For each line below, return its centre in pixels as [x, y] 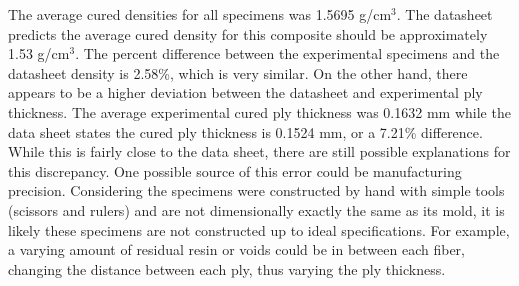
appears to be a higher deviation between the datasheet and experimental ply [245, 92]
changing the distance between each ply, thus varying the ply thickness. [227, 268]
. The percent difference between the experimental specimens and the [287, 53]
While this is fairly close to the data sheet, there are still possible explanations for [259, 151]
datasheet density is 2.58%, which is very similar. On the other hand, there [238, 72]
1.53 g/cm [39, 53]
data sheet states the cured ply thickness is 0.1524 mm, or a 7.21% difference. [245, 131]
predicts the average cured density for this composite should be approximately [248, 33]
